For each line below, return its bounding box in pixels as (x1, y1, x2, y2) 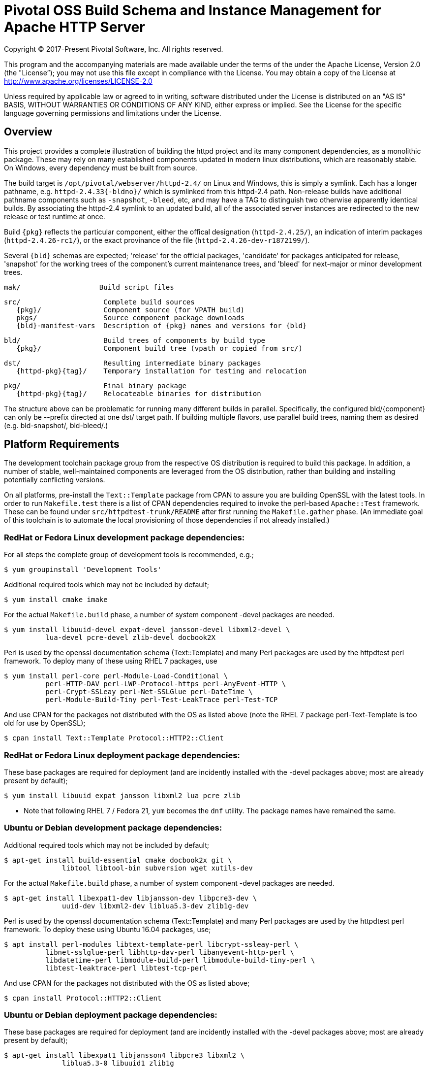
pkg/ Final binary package (4, 381, 186, 390)
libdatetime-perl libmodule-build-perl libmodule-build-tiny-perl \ (45, 956, 315, 964)
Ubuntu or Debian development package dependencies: (4, 823, 222, 833)
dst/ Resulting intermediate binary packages (4, 359, 261, 367)
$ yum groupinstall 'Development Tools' (4, 566, 162, 574)
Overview (4, 126, 53, 138)
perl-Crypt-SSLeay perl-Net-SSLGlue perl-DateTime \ (45, 688, 253, 696)
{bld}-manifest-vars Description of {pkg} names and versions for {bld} (16, 321, 307, 330)
